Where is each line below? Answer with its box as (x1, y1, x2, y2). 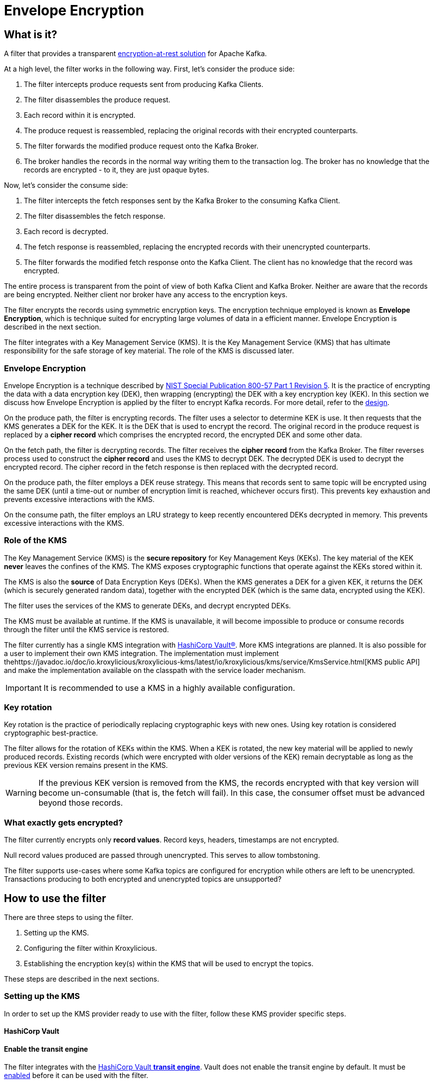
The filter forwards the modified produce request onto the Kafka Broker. (24, 142, 258, 151)
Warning (5, 788, 37, 798)
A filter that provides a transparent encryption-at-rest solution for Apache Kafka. (4, 49, 267, 58)
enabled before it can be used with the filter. (4, 1071, 148, 1080)
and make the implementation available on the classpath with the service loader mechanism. (4, 666, 306, 674)
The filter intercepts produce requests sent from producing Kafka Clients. (24, 80, 263, 89)
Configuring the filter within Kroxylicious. (24, 944, 157, 953)
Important (5, 682, 42, 693)
